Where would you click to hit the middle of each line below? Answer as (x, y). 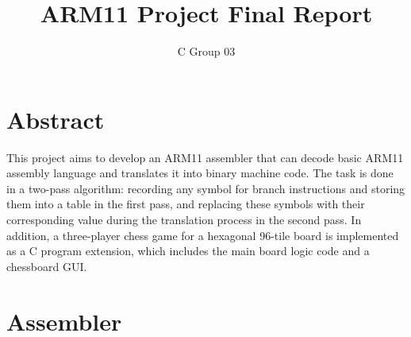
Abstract (56, 119)
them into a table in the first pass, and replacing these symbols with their (186, 204)
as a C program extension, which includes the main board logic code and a (188, 251)
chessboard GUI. (47, 266)
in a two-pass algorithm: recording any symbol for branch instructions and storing (206, 188)
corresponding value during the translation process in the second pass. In (184, 220)
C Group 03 (206, 51)
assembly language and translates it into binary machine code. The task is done (200, 173)
